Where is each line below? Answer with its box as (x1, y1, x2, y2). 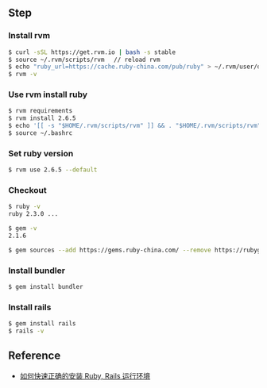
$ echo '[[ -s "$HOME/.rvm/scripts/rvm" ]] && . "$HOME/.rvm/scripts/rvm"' (8, 122, 265, 130)
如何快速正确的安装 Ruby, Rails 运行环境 (19, 371, 151, 380)
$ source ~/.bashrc (8, 129, 73, 137)
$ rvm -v (8, 71, 37, 79)
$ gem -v (8, 225, 37, 232)
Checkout (8, 185, 47, 196)
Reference (8, 349, 61, 363)
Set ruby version (8, 148, 74, 159)
